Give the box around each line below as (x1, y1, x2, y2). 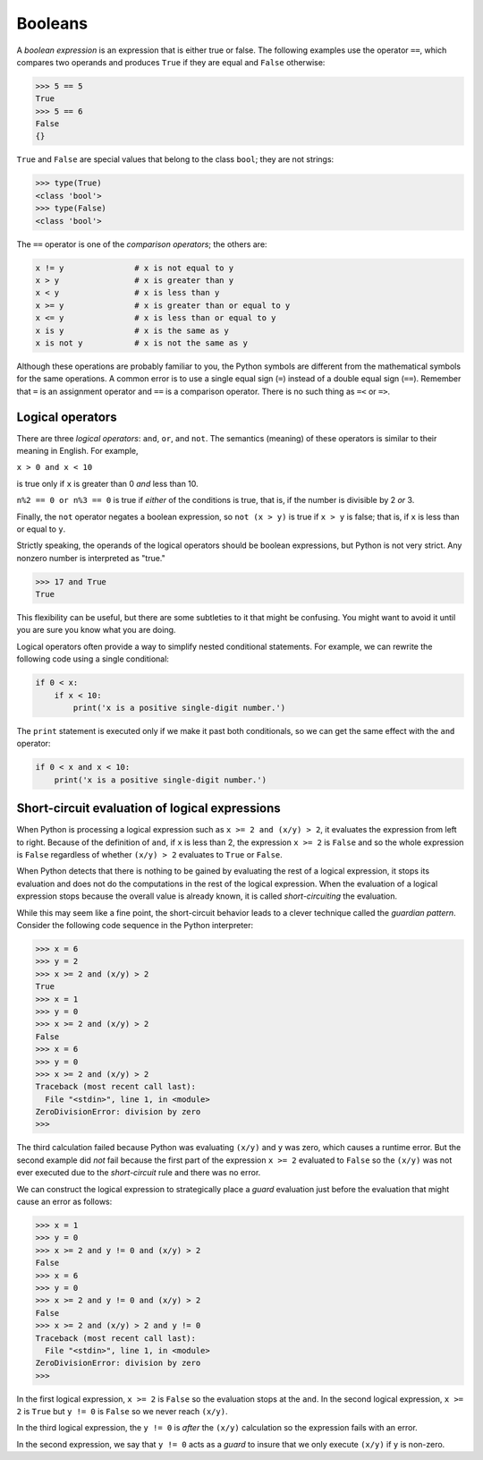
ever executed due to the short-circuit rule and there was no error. (16, 1167, 261, 1178)
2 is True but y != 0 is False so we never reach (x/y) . (16, 1406, 228, 1417)
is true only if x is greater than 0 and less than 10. (16, 478, 199, 489)
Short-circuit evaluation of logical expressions (16, 801, 281, 816)
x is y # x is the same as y (35, 325, 230, 336)
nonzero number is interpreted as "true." (16, 552, 165, 563)
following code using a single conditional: (16, 653, 170, 664)
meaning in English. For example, (16, 446, 139, 456)
